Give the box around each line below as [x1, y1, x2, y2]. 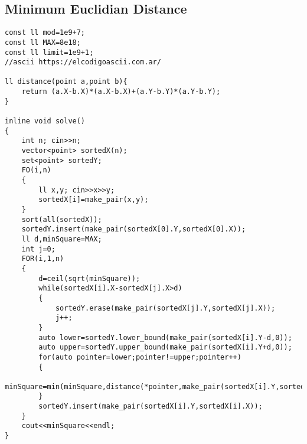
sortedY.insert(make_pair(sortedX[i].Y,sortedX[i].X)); [38, 402, 263, 411]
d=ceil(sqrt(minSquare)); [38, 274, 141, 283]
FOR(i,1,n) [21, 254, 64, 263]
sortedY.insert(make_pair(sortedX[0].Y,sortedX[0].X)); [21, 225, 246, 234]
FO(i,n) [21, 166, 51, 175]
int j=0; [21, 244, 55, 253]
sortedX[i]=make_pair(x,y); [38, 195, 149, 204]
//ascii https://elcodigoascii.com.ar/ [5, 58, 161, 67]
